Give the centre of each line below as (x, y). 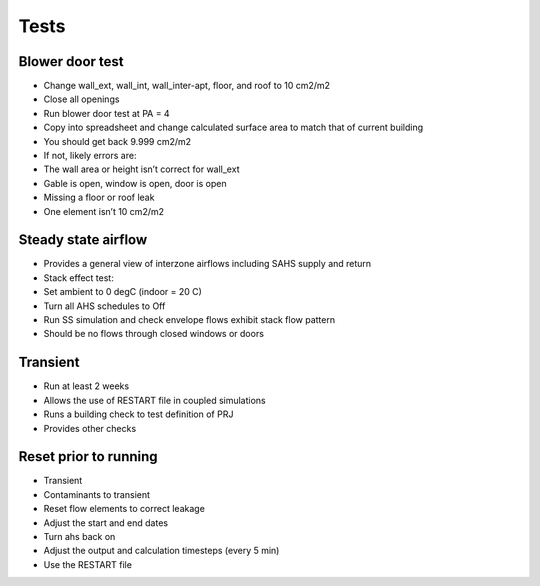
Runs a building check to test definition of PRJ (138, 414)
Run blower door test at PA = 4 (106, 113)
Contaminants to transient (96, 494)
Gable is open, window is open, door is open (135, 183)
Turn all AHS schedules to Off (104, 306)
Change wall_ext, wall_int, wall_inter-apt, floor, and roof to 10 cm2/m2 (186, 86)
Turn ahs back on (79, 536)
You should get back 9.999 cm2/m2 (117, 141)
